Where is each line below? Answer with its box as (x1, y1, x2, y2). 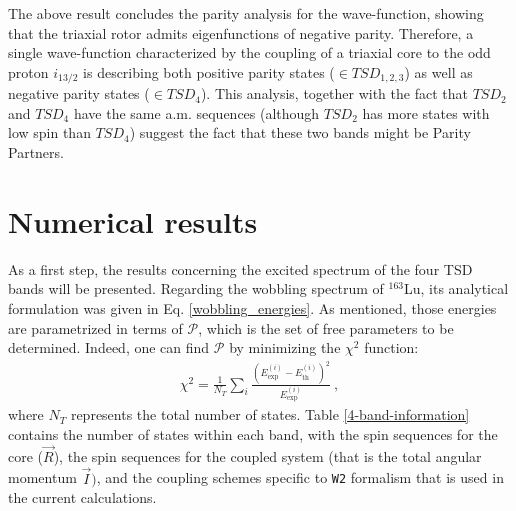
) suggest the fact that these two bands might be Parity (129, 122, 471, 143)
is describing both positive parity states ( (83, 61, 335, 82)
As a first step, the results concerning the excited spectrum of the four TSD (8, 258, 473, 279)
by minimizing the (229, 337, 341, 358)
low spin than (8, 122, 91, 143)
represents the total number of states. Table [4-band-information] (70, 404, 470, 425)
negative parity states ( (8, 83, 150, 104)
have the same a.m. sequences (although (73, 102, 320, 123)
